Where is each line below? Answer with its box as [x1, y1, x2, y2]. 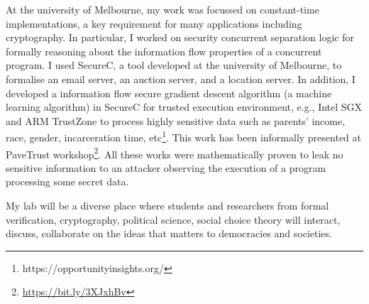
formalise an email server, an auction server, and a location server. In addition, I [6, 71, 356, 86]
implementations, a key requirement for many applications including [6, 16, 302, 31]
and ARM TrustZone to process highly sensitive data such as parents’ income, [6, 113, 346, 128]
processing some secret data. [6, 174, 129, 189]
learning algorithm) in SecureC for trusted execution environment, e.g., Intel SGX [6, 99, 363, 114]
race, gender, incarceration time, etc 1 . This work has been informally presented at [6, 128, 361, 144]
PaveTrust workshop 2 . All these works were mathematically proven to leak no [6, 144, 343, 161]
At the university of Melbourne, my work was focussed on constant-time [6, 2, 319, 16]
